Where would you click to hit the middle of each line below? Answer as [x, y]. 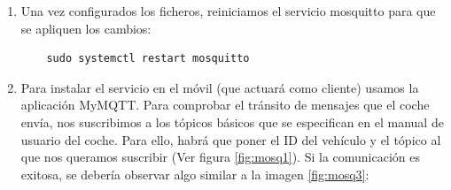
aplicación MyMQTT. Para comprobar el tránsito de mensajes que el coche [225, 105]
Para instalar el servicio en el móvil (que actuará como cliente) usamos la [220, 87]
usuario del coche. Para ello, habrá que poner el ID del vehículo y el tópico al [231, 139]
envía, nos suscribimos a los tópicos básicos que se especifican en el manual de [232, 122]
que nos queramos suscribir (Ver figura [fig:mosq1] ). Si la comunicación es [221, 157]
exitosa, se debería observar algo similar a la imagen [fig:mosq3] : [195, 174]
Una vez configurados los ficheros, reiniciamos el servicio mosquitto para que [228, 11]
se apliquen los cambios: [86, 28]
